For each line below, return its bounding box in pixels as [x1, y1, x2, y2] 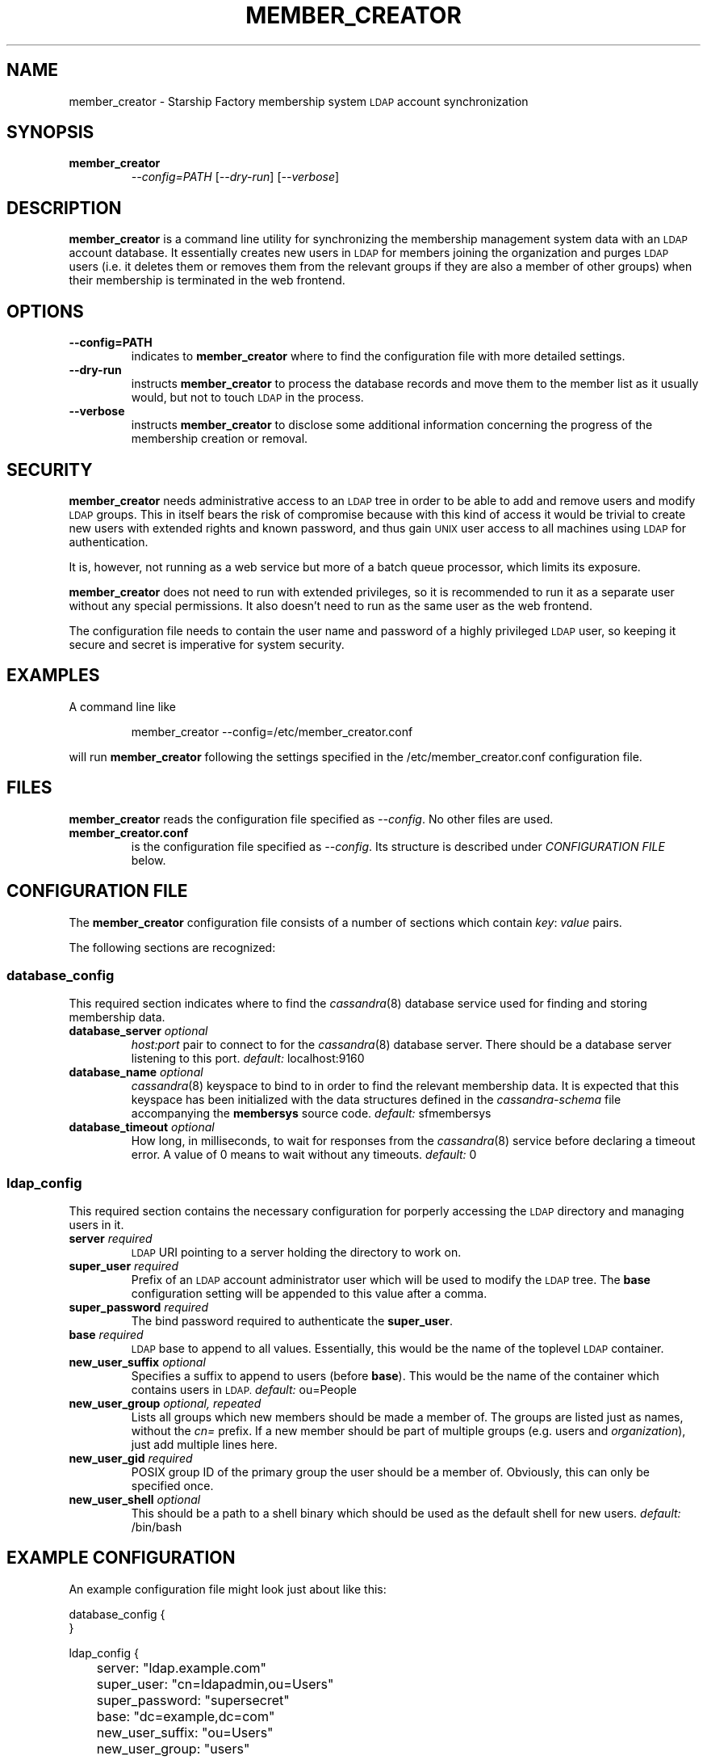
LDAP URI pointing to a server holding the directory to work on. [131, 1245, 462, 1259]
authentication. [69, 534, 149, 549]
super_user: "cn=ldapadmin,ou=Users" [96, 1675, 334, 1692]
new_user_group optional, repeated [69, 1396, 261, 1410]
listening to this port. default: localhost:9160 [131, 1051, 365, 1066]
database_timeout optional [69, 1120, 215, 1135]
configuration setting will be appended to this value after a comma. [131, 1286, 487, 1300]
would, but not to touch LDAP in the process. [131, 390, 364, 405]
